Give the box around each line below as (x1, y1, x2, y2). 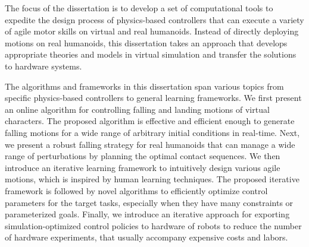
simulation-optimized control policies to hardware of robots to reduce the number (5, 219, 302, 232)
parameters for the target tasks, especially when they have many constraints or (5, 196, 294, 208)
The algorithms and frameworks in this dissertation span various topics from (5, 80, 284, 92)
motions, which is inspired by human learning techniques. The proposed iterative (5, 173, 299, 185)
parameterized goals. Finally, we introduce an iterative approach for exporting (5, 208, 290, 220)
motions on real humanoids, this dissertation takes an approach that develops (5, 36, 288, 49)
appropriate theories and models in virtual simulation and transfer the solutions (5, 48, 296, 61)
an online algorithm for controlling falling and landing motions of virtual (5, 103, 270, 115)
